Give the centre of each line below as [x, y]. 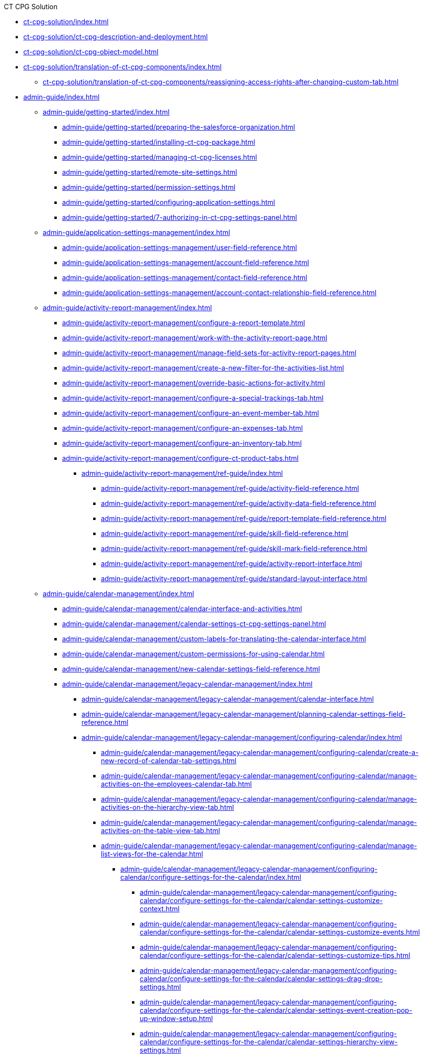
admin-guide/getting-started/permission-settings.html [149, 187]
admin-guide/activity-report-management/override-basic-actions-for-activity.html [194, 383]
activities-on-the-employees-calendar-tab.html [176, 784]
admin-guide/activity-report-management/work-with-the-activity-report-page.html [195, 338]
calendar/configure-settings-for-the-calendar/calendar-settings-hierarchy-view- [269, 1042]
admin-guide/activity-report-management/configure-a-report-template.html [184, 323]
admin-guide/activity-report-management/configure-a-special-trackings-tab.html [193, 398]
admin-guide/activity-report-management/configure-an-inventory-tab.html [182, 443]
